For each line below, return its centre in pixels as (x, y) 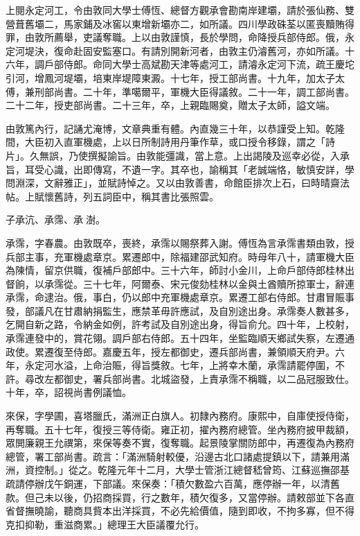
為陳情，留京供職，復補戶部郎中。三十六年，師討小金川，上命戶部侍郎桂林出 (180, 270)
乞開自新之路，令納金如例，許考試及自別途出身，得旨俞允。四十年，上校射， (180, 324)
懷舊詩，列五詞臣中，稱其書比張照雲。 (131, 196)
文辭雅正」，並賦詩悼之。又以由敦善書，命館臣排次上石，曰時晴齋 (192, 183)
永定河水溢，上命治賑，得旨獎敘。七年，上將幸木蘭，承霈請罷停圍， (180, 365)
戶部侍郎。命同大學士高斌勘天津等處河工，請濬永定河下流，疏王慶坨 (199, 64)
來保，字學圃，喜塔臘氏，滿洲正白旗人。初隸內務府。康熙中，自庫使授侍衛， (180, 416)
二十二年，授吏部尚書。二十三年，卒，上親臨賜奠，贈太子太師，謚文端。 (170, 105)
